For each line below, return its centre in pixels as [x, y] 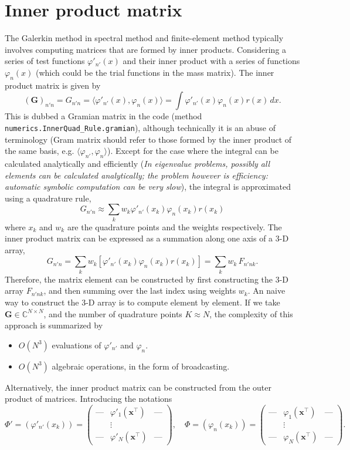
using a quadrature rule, [48, 198]
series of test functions [45, 61]
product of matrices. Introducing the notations [89, 399]
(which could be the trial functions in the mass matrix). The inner [155, 72]
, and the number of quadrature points [113, 313]
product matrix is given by [53, 85]
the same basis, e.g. [40, 151]
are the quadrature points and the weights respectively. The [174, 226]
